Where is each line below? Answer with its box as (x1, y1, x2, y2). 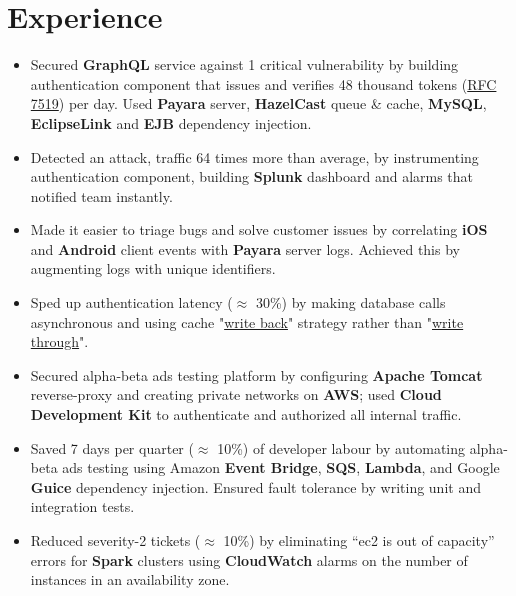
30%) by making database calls (255, 292, 446, 313)
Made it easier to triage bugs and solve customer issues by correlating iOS (30, 219, 488, 240)
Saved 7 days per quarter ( (30, 437, 194, 458)
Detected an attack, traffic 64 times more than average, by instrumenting (30, 146, 479, 167)
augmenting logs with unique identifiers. (30, 258, 276, 279)
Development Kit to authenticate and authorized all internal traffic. (30, 404, 462, 425)
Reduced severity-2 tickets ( (30, 530, 201, 550)
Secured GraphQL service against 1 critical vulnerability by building (30, 54, 459, 75)
